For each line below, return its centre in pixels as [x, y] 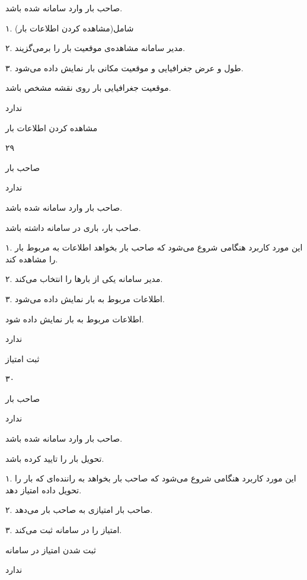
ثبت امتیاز [23, 358]
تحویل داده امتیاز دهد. [44, 489]
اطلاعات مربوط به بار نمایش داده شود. [75, 318]
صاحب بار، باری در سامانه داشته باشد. [73, 227]
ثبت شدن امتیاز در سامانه [51, 549]
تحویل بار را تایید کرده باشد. [55, 458]
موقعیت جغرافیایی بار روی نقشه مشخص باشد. [88, 88]
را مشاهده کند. [32, 259]
